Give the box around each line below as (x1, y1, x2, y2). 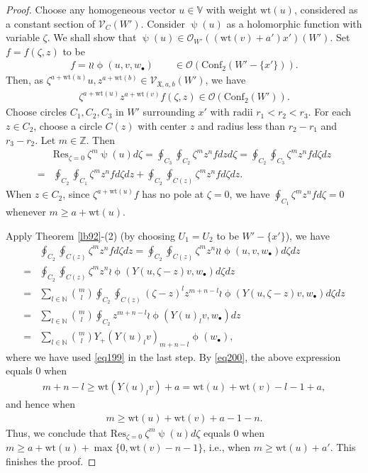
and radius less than (197, 118, 286, 133)
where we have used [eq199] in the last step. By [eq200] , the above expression (6, 349, 341, 364)
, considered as (294, 2, 358, 16)
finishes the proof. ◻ (6, 453, 96, 468)
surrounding (143, 104, 195, 119)
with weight (206, 2, 257, 16)
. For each (308, 104, 352, 119)
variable (6, 30, 40, 45)
